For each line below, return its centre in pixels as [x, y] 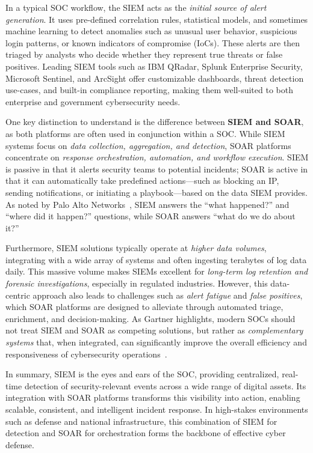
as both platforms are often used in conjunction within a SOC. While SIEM [145, 133]
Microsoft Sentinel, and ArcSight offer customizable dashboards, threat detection [155, 78]
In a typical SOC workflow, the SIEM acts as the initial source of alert [136, 7]
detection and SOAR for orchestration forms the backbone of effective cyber [146, 433]
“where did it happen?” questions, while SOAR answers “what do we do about [150, 216]
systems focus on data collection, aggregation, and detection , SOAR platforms [148, 145]
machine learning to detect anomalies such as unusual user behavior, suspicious [151, 31]
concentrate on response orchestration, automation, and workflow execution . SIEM [157, 157]
